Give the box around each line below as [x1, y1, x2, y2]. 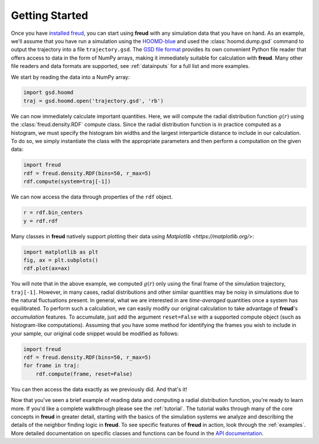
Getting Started [11, 9, 89, 22]
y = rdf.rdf [23, 218, 58, 224]
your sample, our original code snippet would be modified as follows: [11, 330, 180, 337]
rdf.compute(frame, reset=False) [35, 370, 133, 377]
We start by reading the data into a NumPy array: [11, 73, 130, 80]
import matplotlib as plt [23, 248, 99, 255]
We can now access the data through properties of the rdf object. [11, 193, 173, 200]
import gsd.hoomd [23, 89, 74, 96]
